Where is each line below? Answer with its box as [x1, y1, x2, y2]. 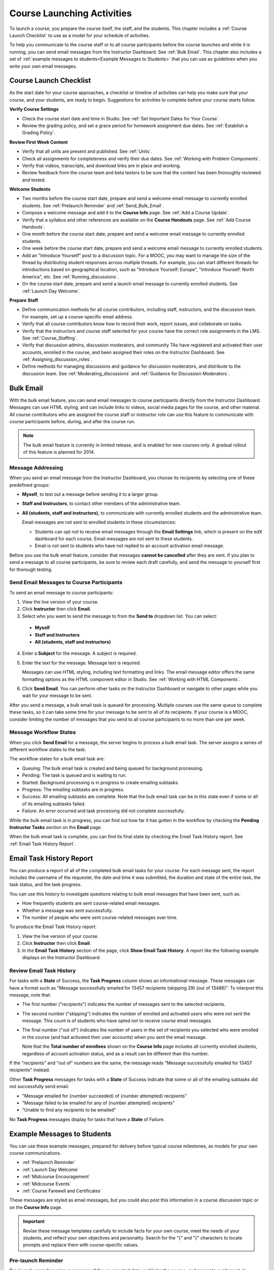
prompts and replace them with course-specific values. [23, 1242, 139, 1248]
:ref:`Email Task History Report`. [9, 841, 76, 847]
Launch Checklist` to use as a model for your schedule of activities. [9, 32, 150, 38]
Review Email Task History [9, 967, 76, 974]
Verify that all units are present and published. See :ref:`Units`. [22, 148, 152, 154]
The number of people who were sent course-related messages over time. [22, 914, 178, 920]
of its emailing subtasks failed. [22, 801, 86, 807]
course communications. [9, 1150, 61, 1156]
